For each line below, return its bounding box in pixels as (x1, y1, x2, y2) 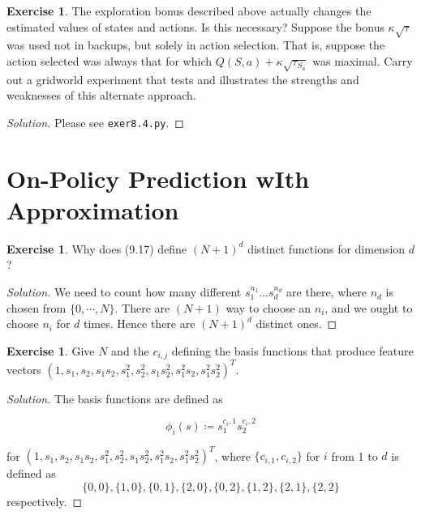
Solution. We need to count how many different (6, 283, 242, 300)
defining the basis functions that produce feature (171, 342, 414, 359)
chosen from (6, 299, 67, 316)
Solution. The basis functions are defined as (6, 389, 223, 406)
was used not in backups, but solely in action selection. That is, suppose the (6, 36, 385, 53)
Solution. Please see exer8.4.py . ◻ (6, 113, 184, 130)
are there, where (286, 283, 367, 300)
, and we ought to (324, 299, 413, 316)
